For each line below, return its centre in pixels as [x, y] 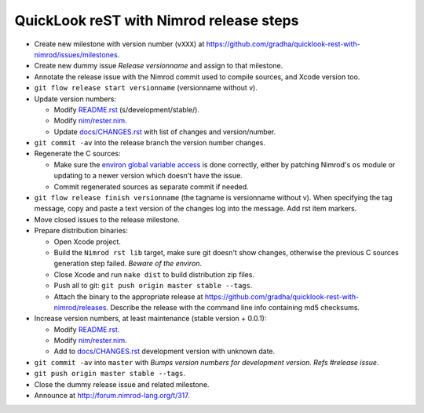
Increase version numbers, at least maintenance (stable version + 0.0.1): [150, 319]
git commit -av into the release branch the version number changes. [150, 143]
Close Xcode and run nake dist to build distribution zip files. [154, 274]
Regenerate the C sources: [77, 154]
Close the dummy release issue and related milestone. [122, 384]
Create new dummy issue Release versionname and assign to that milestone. [159, 66]
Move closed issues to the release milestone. [107, 219]
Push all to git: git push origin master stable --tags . [153, 286]
